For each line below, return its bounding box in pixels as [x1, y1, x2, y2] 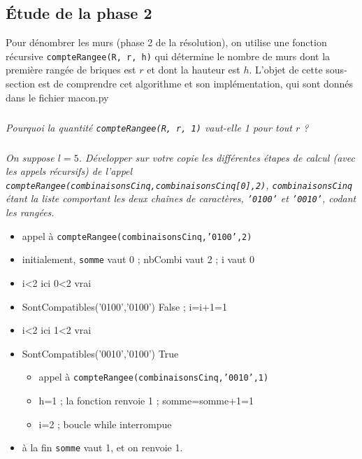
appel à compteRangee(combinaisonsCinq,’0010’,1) [38, 369, 269, 384]
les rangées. [6, 205, 55, 220]
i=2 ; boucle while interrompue [38, 416, 172, 431]
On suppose [6, 150, 55, 164]
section [6, 76, 36, 91]
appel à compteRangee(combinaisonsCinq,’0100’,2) [22, 228, 252, 243]
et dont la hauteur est [147, 62, 240, 77]
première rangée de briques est [6, 62, 136, 77]
